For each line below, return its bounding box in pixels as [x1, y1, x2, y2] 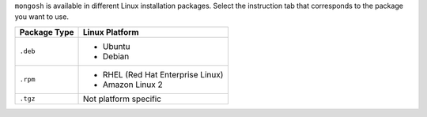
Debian [103, 51, 130, 62]
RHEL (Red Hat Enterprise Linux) [103, 69, 224, 80]
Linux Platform [83, 26, 139, 37]
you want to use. [14, 12, 69, 21]
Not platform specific [83, 93, 162, 104]
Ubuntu [103, 40, 130, 51]
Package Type [19, 26, 74, 37]
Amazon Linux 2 [103, 79, 164, 90]
